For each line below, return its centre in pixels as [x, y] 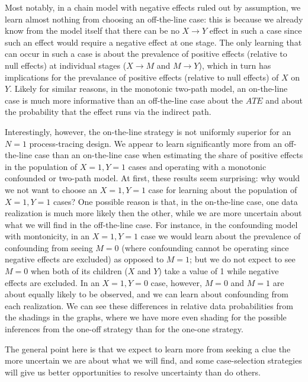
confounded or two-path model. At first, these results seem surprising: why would [153, 178]
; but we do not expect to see [243, 259]
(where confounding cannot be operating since [205, 247]
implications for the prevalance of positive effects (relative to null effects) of [142, 77]
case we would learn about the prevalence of [221, 236]
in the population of [41, 166]
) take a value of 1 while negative [219, 271]
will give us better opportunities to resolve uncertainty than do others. [133, 372]
